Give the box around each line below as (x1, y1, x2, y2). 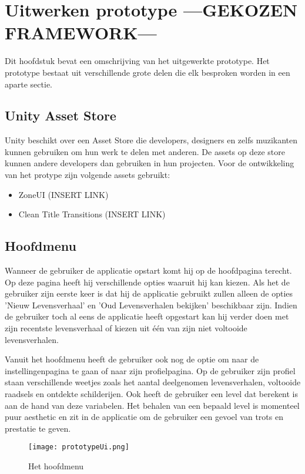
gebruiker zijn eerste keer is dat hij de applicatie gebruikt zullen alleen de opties (5, 287, 293, 300)
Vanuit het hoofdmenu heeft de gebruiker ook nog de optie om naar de (5, 353, 259, 365)
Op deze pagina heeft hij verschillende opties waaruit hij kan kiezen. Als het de (5, 275, 290, 288)
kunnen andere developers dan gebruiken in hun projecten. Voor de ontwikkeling (5, 157, 294, 169)
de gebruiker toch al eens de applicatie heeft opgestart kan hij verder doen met (5, 310, 289, 322)
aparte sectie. (5, 78, 52, 90)
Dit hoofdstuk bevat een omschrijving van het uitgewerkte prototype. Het (5, 55, 270, 67)
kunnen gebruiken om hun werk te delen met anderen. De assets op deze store (5, 145, 285, 157)
